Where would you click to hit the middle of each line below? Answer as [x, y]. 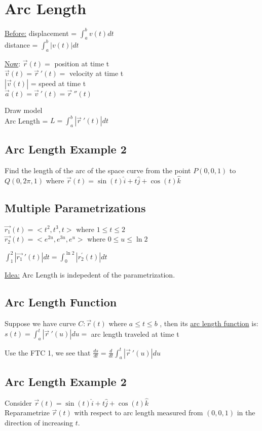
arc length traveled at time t [135, 334]
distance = [21, 44]
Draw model [24, 110]
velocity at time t [97, 73]
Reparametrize [27, 413]
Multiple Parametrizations [75, 208]
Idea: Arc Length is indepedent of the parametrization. [90, 275]
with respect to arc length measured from [139, 413]
